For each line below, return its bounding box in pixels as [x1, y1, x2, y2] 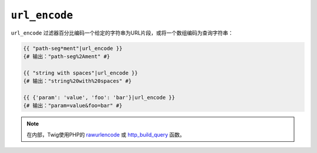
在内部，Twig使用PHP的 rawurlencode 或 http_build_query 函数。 [26, 131, 185, 138]
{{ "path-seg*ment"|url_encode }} [23, 45, 123, 52]
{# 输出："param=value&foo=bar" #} [23, 103, 123, 109]
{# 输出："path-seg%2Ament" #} [23, 53, 110, 60]
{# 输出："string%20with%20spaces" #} [23, 78, 132, 84]
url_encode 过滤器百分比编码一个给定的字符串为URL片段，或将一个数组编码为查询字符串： [11, 29, 234, 36]
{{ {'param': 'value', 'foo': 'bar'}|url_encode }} [23, 94, 176, 101]
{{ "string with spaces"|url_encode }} [23, 69, 138, 76]
